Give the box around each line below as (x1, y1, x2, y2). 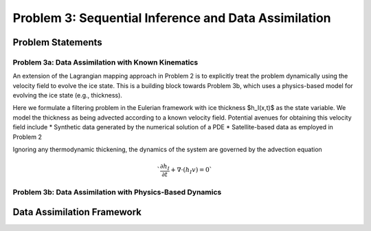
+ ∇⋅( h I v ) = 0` (170, 166, 213, 175)
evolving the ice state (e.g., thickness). (12, 91, 123, 100)
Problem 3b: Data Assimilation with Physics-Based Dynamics (12, 187, 222, 197)
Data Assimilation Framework (12, 206, 142, 218)
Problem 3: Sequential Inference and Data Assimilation (12, 10, 331, 25)
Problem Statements (12, 36, 102, 48)
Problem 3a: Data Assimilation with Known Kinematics (12, 57, 199, 67)
